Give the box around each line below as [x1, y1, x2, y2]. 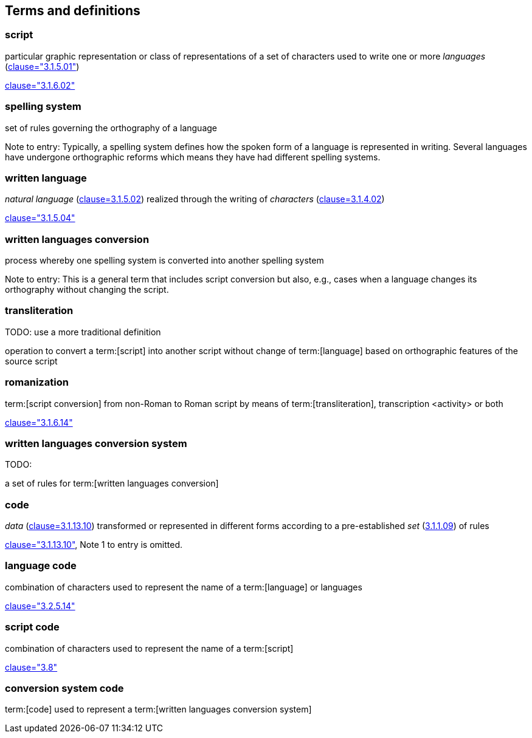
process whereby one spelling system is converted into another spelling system [5, 255, 324, 266]
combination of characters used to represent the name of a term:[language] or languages [5, 581, 362, 592]
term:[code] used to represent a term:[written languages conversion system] [5, 704, 312, 715]
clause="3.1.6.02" [5, 80, 75, 91]
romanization [5, 376, 69, 389]
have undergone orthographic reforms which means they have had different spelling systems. [5, 151, 381, 162]
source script [5, 355, 58, 366]
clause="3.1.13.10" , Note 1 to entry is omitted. [5, 539, 183, 550]
